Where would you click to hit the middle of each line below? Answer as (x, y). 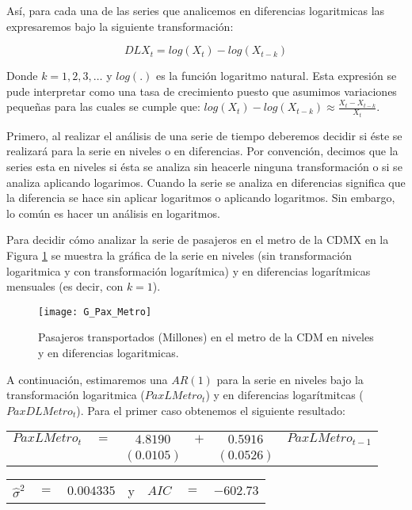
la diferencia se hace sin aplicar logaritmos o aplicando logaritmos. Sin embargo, (201, 198)
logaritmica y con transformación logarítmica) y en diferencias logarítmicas (189, 270)
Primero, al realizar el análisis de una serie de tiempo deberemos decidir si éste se (204, 135)
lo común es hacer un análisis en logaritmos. (113, 213)
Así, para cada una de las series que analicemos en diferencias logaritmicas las (196, 10)
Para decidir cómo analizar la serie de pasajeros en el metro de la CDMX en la (198, 240)
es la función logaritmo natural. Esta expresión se (276, 76)
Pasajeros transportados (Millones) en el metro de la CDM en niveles (206, 337)
